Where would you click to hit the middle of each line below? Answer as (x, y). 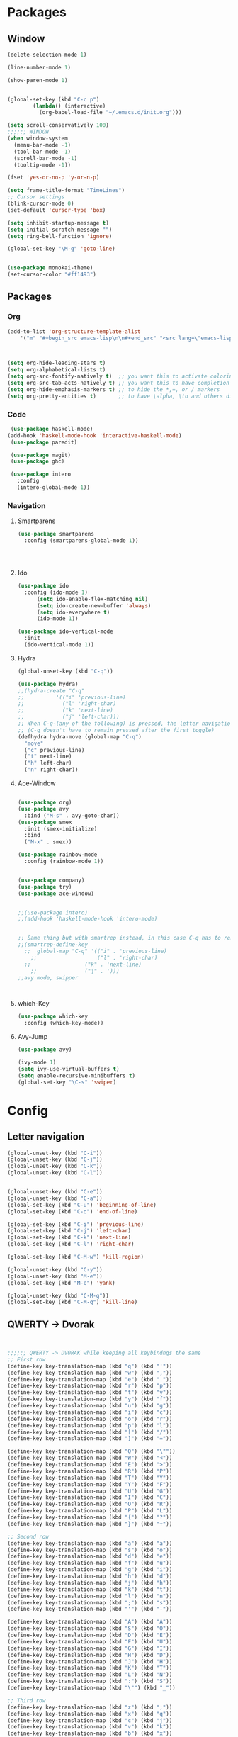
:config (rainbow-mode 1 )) (64, 862)
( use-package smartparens (56, 534)
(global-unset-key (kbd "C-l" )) (55, 1173)
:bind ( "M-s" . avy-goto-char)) (72, 816)
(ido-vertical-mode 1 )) (59, 645)
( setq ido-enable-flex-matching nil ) (92, 599)
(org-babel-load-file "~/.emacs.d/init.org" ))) (110, 113)
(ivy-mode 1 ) (37, 1063)
